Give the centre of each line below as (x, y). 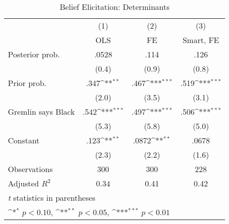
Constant (24, 140)
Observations (30, 169)
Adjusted (23, 183)
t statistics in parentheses (52, 198)
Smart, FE (201, 40)
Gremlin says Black (42, 112)
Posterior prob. (34, 54)
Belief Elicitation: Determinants (114, 7)
